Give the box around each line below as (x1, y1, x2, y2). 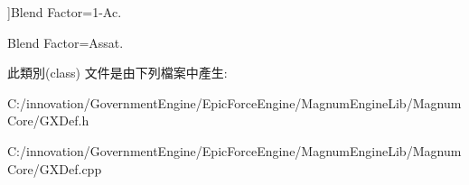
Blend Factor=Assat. (7, 32, 124, 51)
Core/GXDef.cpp (7, 159, 102, 178)
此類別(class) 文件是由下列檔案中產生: (7, 63, 228, 82)
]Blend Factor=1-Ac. (7, 3, 122, 21)
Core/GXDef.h (7, 111, 89, 130)
